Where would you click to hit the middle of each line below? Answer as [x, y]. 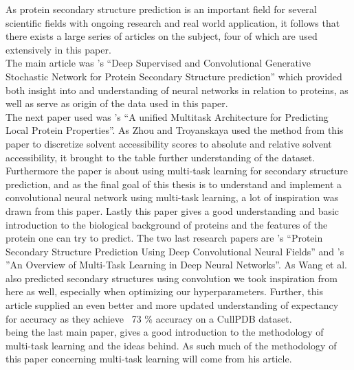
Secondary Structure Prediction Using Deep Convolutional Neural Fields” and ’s [175, 251]
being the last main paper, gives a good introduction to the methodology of [165, 332]
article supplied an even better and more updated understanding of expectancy [172, 305]
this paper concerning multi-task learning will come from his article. [149, 359]
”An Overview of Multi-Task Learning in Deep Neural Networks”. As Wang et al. [176, 265]
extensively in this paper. [58, 49]
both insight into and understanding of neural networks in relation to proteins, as [177, 90]
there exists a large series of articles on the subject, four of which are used [162, 36]
